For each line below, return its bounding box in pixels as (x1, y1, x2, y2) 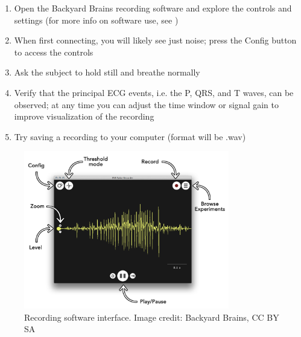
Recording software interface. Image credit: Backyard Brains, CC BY (24, 310, 279, 323)
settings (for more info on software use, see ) (14, 13, 179, 26)
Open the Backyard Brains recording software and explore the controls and (14, 2, 292, 14)
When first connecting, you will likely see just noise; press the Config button (14, 34, 297, 47)
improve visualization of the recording (14, 110, 154, 123)
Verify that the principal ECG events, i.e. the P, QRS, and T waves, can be (14, 86, 294, 98)
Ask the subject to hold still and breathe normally (14, 66, 200, 79)
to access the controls (14, 45, 93, 58)
